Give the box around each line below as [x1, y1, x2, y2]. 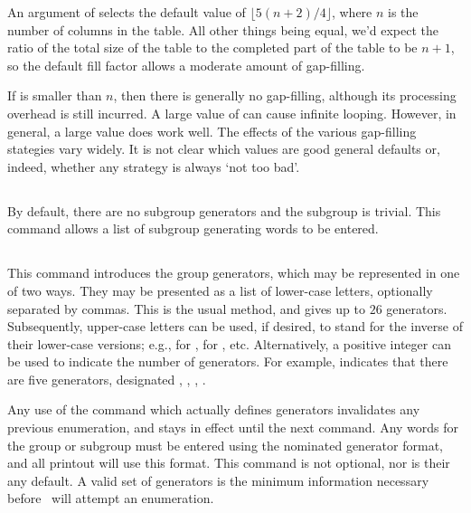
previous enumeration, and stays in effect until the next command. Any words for [7, 418, 459, 437]
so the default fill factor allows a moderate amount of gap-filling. [7, 55, 365, 74]
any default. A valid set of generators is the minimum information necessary [7, 470, 429, 489]
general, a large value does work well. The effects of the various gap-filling [7, 121, 417, 140]
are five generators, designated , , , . [7, 369, 206, 388]
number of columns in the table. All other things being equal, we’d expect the [7, 20, 439, 39]
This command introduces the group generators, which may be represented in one [7, 263, 460, 282]
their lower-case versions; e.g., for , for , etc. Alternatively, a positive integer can [7, 334, 451, 353]
